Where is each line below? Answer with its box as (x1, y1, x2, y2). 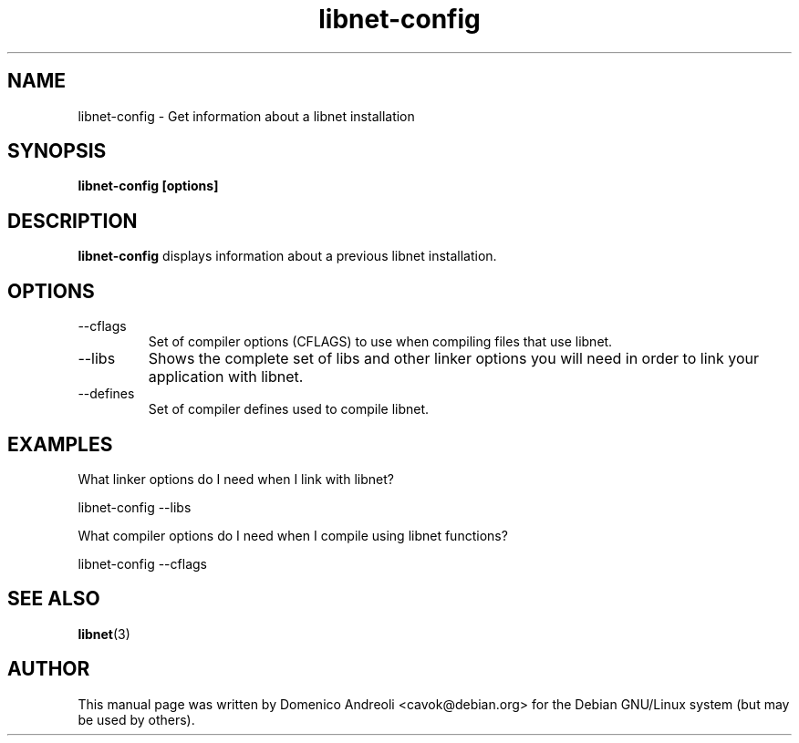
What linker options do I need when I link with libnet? (78, 470, 394, 487)
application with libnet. (148, 367, 304, 387)
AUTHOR (7, 657, 90, 681)
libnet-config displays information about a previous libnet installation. (78, 248, 497, 264)
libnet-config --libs (78, 499, 192, 515)
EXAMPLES (7, 432, 113, 456)
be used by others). (78, 711, 195, 728)
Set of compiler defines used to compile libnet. (148, 401, 430, 418)
